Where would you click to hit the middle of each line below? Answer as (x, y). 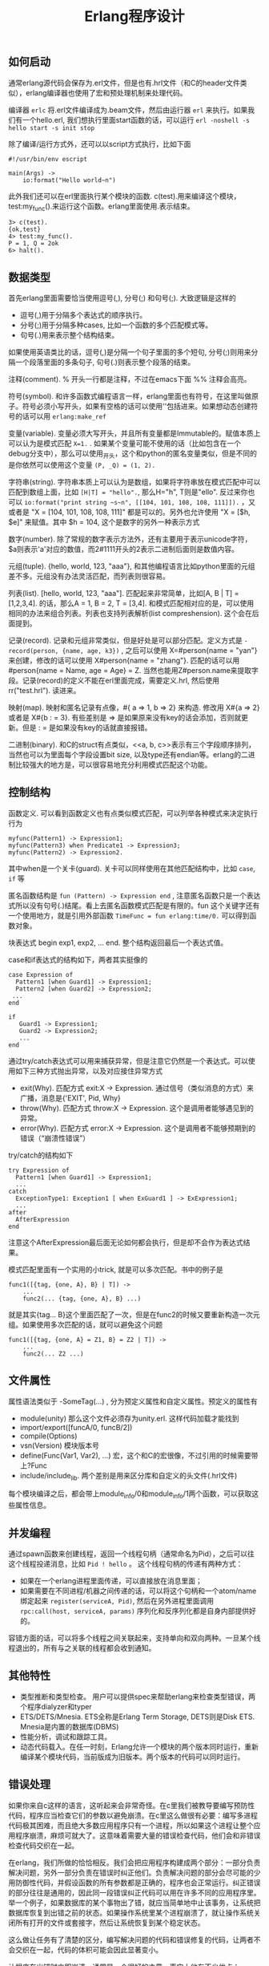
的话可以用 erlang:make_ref (60, 416)
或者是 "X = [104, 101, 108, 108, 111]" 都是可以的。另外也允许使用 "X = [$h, (129, 512)
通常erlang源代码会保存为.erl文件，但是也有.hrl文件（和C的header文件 (124, 83)
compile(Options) (48, 1436)
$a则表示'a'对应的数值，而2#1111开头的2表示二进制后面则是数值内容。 (123, 549)
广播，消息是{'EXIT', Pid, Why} (70, 1098)
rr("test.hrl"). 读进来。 (44, 691)
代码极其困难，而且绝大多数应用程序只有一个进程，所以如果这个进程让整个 (131, 1825)
